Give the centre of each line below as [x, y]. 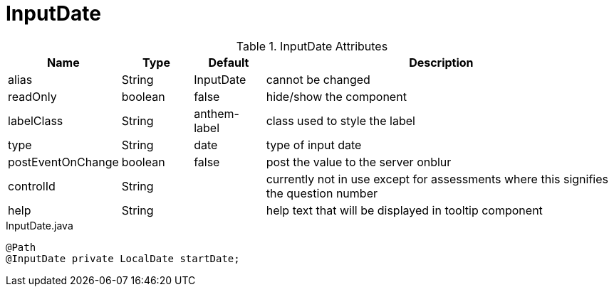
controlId [32, 186]
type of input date [314, 145]
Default [229, 62]
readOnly [32, 96]
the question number [322, 193]
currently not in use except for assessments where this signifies [437, 179]
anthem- [217, 113]
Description [441, 62]
